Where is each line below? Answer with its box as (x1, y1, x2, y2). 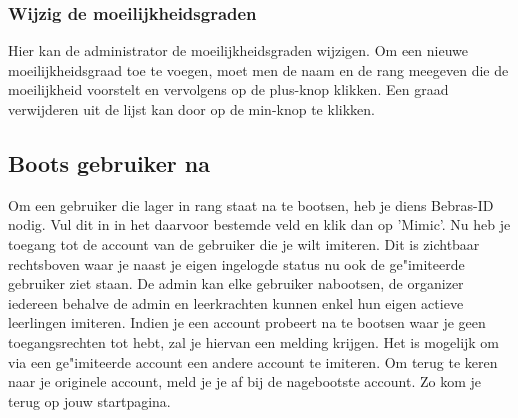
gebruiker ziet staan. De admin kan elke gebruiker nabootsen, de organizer (8, 273, 464, 294)
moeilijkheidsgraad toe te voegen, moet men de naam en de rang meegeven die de (8, 59, 509, 80)
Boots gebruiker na (8, 147, 210, 178)
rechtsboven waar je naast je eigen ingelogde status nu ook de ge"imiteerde (8, 253, 465, 274)
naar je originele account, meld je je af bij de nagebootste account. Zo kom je (8, 371, 482, 392)
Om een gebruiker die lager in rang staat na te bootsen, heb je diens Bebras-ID (8, 194, 494, 215)
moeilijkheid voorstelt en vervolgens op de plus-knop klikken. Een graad (8, 79, 449, 100)
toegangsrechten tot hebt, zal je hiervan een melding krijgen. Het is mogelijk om (8, 331, 500, 352)
